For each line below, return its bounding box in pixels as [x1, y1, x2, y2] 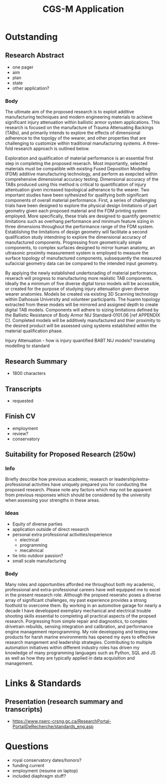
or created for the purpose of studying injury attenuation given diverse [5, 286, 149, 292]
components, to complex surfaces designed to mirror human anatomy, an [5, 245, 155, 251]
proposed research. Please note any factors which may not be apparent [5, 487, 152, 493]
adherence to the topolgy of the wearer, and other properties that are [5, 135, 146, 141]
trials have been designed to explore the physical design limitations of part [5, 203, 158, 209]
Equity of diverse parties [12, 521, 63, 527]
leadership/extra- [114, 476, 150, 482]
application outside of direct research [12, 526, 89, 532]
